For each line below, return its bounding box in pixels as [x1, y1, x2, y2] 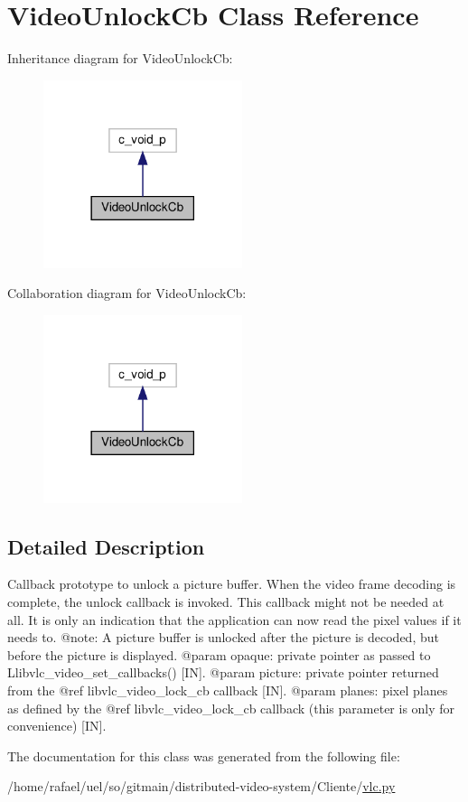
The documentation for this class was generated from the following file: [7, 746, 400, 765]
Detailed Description [7, 532, 205, 560]
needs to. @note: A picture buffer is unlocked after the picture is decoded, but [7, 628, 439, 647]
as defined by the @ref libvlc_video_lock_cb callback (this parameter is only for [7, 698, 455, 717]
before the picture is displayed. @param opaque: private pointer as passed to [7, 645, 431, 664]
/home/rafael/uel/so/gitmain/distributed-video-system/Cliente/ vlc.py [7, 777, 396, 796]
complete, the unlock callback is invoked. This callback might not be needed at [7, 592, 445, 611]
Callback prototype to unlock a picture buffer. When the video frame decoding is [7, 574, 456, 593]
